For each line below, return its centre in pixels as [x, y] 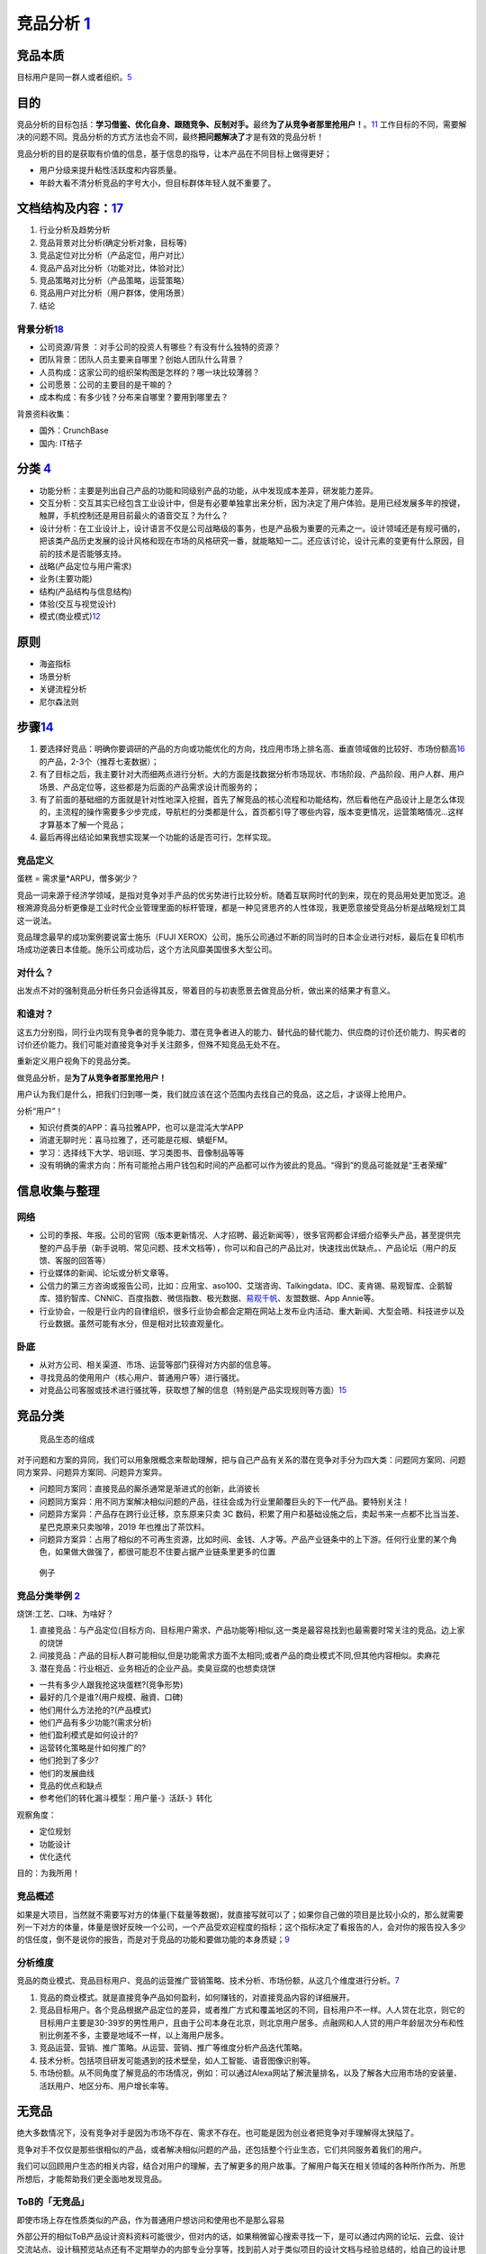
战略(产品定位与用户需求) [85, 566]
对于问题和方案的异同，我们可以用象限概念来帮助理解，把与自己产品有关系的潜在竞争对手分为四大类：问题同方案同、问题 [241, 1460]
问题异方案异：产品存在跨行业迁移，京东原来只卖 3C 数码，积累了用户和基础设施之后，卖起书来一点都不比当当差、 [252, 1514]
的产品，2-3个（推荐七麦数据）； [99, 761]
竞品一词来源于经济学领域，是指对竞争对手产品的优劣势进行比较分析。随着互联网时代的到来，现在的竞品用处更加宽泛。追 [241, 895]
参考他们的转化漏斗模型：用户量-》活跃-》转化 [126, 1798]
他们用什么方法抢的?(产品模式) [95, 1709]
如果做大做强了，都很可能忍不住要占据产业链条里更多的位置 [165, 1552]
